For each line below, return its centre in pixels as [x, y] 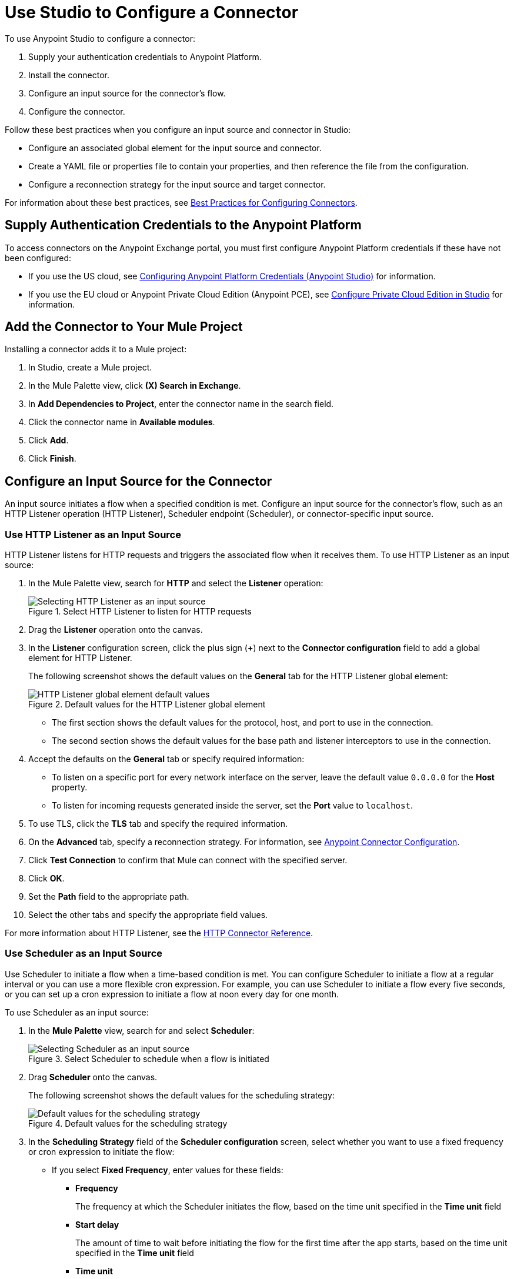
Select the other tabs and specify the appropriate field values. [148, 915]
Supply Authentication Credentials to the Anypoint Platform [183, 225]
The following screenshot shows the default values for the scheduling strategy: [181, 1095]
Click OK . [46, 879]
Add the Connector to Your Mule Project [124, 327]
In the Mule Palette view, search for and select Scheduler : [141, 1030]
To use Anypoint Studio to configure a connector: [100, 38]
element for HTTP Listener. [80, 658]
